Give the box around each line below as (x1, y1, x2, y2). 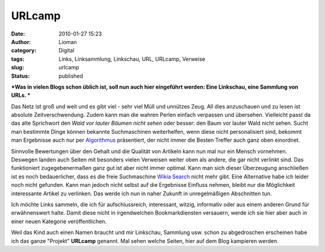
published (58, 72, 84, 80)
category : (11, 47, 37, 54)
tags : (11, 55, 25, 63)
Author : (11, 38, 31, 45)
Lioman (58, 38, 78, 45)
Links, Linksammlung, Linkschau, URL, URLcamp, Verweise (58, 55, 206, 63)
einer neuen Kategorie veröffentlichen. (11, 218, 107, 225)
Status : (11, 72, 30, 80)
